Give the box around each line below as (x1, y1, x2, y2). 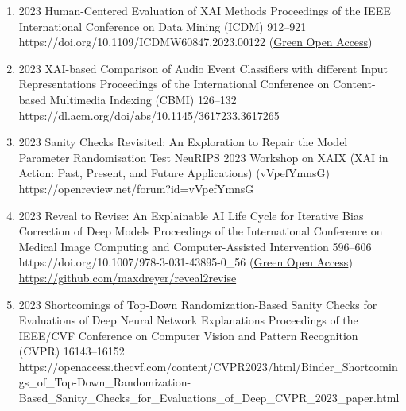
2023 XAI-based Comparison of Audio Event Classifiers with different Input (18, 60, 389, 76)
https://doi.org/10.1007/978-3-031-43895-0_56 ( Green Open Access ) (18, 254, 353, 270)
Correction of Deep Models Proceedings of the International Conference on (18, 223, 383, 239)
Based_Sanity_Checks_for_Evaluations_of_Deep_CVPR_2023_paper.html (18, 390, 400, 406)
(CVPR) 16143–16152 (18, 343, 125, 359)
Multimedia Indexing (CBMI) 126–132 (49, 91, 237, 107)
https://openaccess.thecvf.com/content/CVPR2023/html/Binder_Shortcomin (18, 358, 398, 374)
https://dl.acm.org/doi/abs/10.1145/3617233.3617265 (18, 107, 280, 123)
